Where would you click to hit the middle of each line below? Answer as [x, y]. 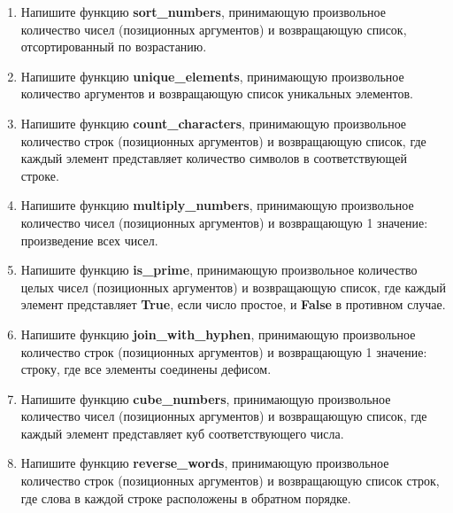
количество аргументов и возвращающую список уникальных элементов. [217, 93]
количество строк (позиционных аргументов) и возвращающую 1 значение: [224, 351]
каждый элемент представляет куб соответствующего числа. [182, 433]
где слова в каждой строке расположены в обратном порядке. [186, 497]
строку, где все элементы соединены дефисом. [146, 369]
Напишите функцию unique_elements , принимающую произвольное [212, 76]
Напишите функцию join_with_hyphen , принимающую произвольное [218, 334]
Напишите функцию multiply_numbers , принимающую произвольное [217, 205]
